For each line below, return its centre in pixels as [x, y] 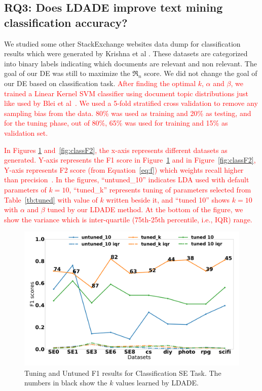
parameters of [25, 189]
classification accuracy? [66, 22]
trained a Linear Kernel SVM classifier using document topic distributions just [126, 93]
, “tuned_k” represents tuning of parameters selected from [160, 189]
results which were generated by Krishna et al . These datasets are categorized [126, 53]
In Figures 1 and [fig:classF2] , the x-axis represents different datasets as [116, 150]
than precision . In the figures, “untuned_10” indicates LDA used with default [127, 180]
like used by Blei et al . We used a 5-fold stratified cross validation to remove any [131, 103]
